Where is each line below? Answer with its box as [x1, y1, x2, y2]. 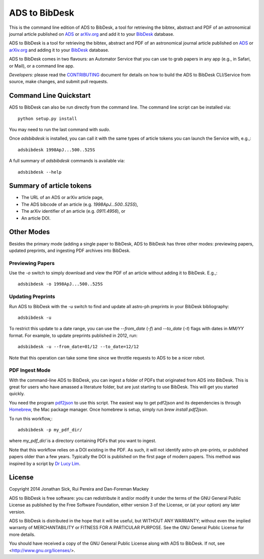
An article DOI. [21, 215, 51, 221]
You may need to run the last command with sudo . [9, 126, 110, 132]
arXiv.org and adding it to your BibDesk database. [9, 47, 110, 53]
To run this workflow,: [9, 416, 53, 422]
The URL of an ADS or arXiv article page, [21, 195, 104, 201]
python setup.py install [18, 115, 77, 121]
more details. [9, 531, 36, 537]
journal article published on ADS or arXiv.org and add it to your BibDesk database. [9, 31, 175, 37]
